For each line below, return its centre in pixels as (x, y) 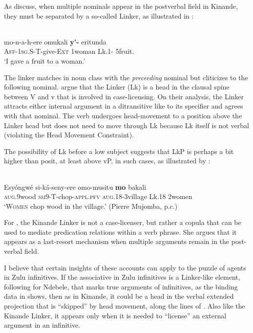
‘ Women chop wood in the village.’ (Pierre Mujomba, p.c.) (91, 206)
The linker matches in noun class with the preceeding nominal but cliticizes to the (126, 77)
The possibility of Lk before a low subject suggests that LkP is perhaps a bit (119, 151)
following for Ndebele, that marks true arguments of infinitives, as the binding (121, 286)
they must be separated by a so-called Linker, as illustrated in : (99, 15)
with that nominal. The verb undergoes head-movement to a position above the (123, 115)
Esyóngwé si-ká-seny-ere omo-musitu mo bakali (75, 187)
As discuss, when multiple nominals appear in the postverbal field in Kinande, (121, 6)
